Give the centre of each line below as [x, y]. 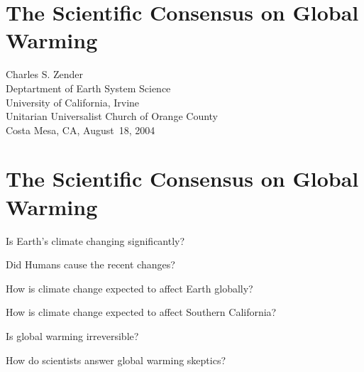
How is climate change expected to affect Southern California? [141, 312]
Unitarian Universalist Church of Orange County [112, 116]
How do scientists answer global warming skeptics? [116, 360]
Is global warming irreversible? [72, 335]
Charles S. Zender [45, 74]
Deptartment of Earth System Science [88, 88]
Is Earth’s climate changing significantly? [95, 240]
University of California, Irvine [73, 102]
